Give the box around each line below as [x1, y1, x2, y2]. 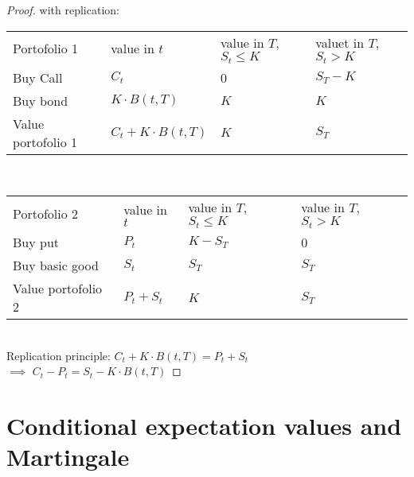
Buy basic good [13, 256, 99, 275]
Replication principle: [6, 347, 111, 363]
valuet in [315, 33, 365, 52]
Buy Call [13, 68, 63, 87]
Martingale [6, 440, 130, 473]
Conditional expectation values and [6, 409, 402, 442]
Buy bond [13, 91, 68, 110]
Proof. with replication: [6, 2, 119, 17]
